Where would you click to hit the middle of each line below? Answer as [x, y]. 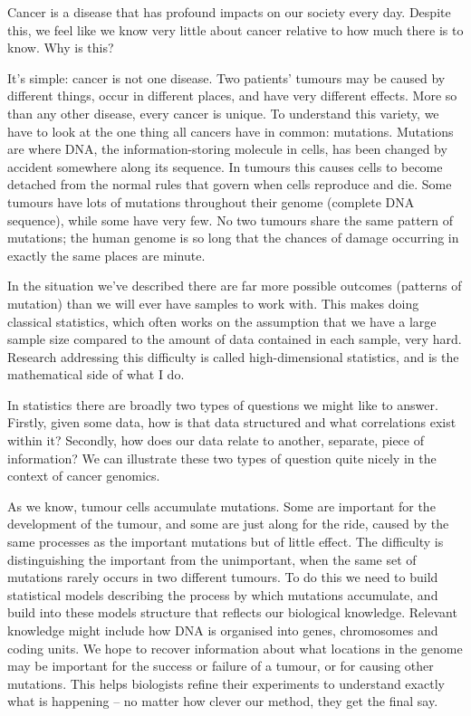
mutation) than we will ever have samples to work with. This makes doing [213, 303]
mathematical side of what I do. [96, 374]
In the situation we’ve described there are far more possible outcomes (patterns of [235, 286]
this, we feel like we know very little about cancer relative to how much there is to [235, 29]
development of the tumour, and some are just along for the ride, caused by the [228, 524]
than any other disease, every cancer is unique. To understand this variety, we [223, 113]
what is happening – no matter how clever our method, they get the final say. [223, 701]
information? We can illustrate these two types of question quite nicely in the [222, 458]
